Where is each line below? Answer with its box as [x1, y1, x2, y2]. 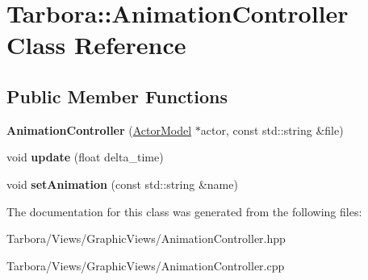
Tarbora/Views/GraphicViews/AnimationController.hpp [6, 230, 286, 247]
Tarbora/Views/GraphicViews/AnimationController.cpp [6, 257, 285, 274]
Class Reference [6, 28, 186, 61]
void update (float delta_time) [6, 148, 164, 165]
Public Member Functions [6, 83, 228, 108]
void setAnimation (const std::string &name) [6, 175, 238, 192]
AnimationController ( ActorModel [6, 121, 192, 138]
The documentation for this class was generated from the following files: [6, 203, 362, 219]
